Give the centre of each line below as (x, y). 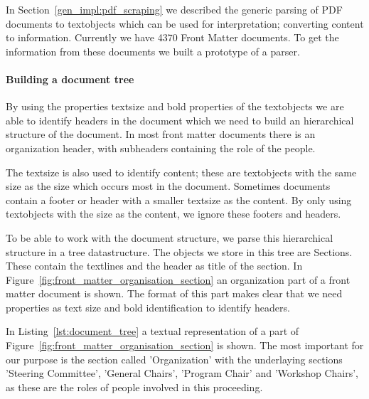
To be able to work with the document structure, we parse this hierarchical (170, 237)
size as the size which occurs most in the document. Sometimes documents (168, 186)
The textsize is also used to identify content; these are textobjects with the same (181, 172)
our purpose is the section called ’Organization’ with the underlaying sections (174, 359)
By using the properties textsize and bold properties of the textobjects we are (175, 106)
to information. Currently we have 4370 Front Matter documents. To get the (172, 37)
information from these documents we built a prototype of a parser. (153, 51)
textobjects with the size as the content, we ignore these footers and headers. (173, 214)
